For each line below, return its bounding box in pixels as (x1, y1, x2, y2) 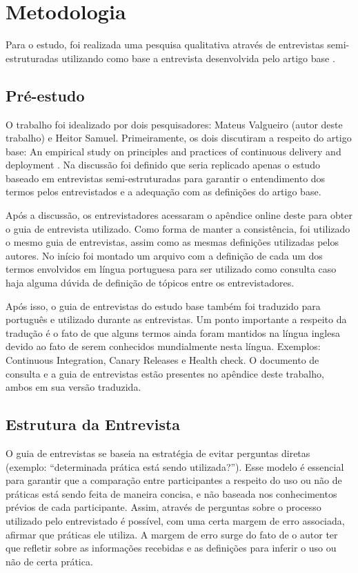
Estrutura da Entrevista (6, 414, 181, 435)
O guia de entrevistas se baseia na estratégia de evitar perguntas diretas (6, 446, 310, 460)
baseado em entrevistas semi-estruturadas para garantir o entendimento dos (6, 171, 326, 185)
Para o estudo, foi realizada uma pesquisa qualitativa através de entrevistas (6, 37, 324, 52)
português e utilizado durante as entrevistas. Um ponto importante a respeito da (6, 312, 347, 327)
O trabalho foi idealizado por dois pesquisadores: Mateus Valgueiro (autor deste (6, 117, 343, 131)
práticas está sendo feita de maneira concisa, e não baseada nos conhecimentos (6, 486, 337, 501)
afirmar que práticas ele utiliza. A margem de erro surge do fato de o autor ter (6, 527, 338, 541)
